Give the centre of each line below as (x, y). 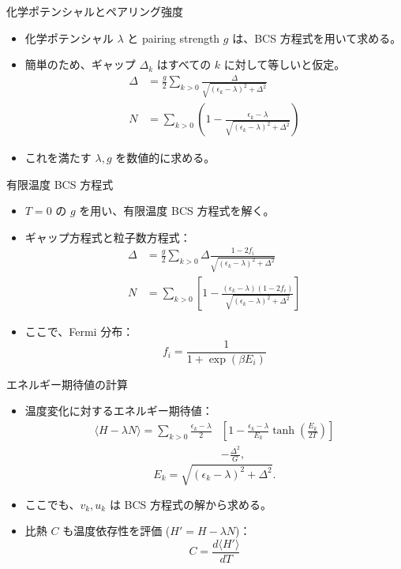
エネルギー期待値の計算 (67, 384)
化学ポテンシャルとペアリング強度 (95, 11)
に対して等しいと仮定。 (285, 64)
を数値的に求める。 (165, 158)
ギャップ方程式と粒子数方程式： (108, 237)
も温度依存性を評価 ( (116, 531)
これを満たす (58, 158)
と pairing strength (174, 38)
